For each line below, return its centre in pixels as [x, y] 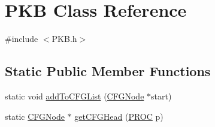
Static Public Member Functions [108, 71]
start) [161, 96]
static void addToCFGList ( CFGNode [75, 96]
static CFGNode [35, 116]
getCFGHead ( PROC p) [119, 116]
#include [22, 39]
